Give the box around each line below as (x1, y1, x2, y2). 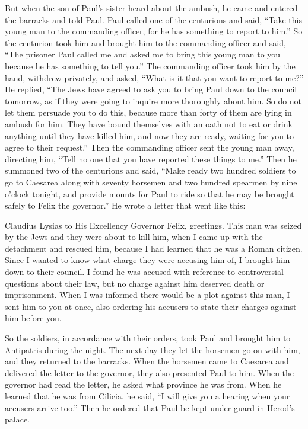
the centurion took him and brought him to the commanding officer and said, (5, 36, 286, 49)
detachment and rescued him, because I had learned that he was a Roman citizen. (5, 242, 303, 254)
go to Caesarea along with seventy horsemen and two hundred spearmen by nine (5, 175, 297, 188)
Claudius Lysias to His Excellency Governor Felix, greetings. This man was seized (5, 219, 302, 231)
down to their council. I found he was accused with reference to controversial (5, 265, 284, 278)
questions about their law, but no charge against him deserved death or (5, 277, 265, 289)
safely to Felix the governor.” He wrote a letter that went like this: (5, 199, 246, 212)
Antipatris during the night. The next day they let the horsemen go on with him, (5, 343, 300, 356)
